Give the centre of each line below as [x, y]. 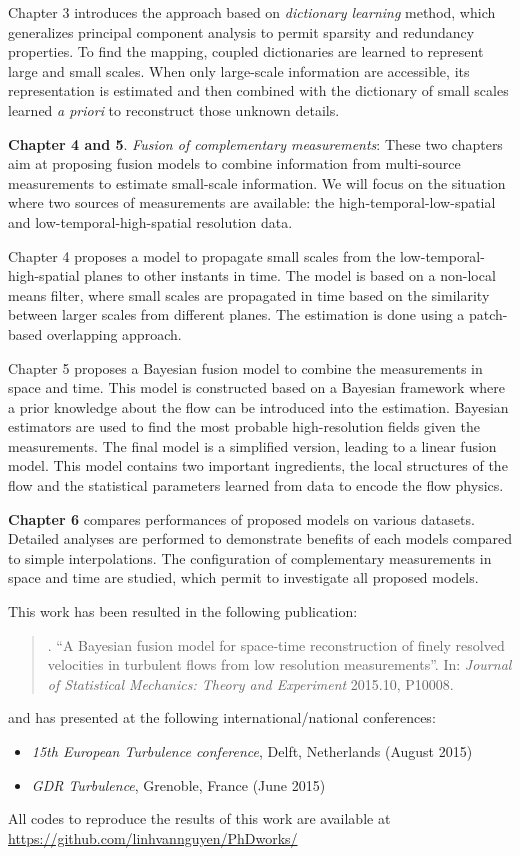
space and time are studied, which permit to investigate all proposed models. [243, 577]
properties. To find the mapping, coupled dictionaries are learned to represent [246, 51]
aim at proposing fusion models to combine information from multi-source [234, 163]
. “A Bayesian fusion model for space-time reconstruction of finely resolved [276, 644]
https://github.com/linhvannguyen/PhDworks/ [153, 837]
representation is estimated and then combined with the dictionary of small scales [258, 90]
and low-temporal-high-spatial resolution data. [150, 221]
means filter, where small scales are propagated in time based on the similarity [249, 294]
